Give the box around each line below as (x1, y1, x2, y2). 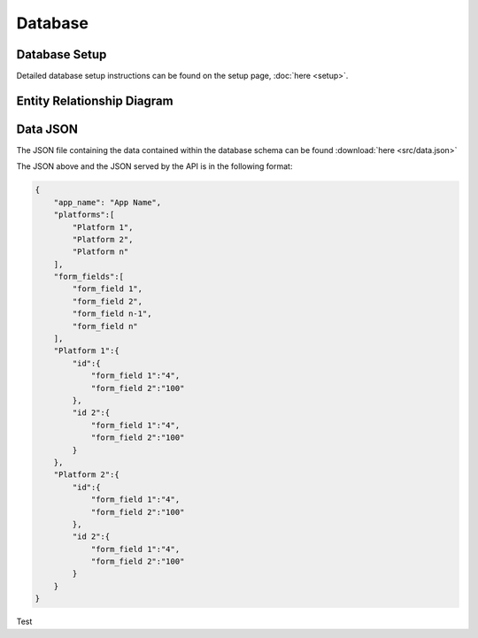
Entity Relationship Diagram (16, 93, 173, 108)
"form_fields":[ (53, 272, 124, 282)
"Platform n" (72, 247, 129, 257)
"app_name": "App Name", (53, 197, 162, 207)
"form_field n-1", (72, 309, 152, 319)
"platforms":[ (53, 210, 115, 220)
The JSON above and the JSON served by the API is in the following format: (16, 161, 293, 172)
